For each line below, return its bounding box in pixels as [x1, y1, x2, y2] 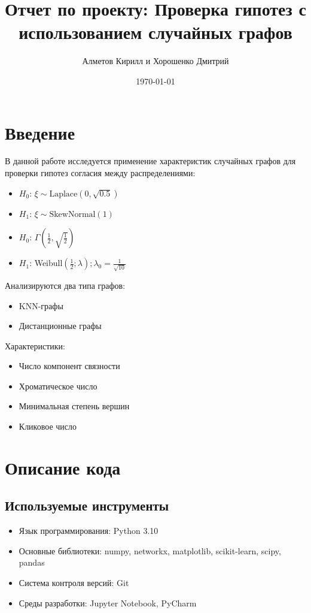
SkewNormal [49, 210, 96, 219]
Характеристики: [5, 339, 65, 352]
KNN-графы [19, 299, 63, 312]
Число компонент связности [19, 360, 120, 372]
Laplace [49, 189, 78, 198]
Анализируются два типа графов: [5, 279, 126, 291]
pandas [19, 556, 45, 569]
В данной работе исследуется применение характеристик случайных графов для [5, 155, 296, 167]
